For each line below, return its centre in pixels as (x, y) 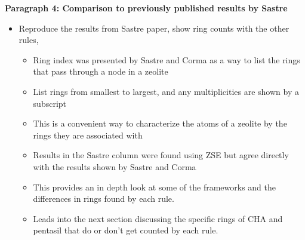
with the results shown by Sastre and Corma (115, 166)
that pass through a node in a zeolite (101, 71)
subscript (50, 103)
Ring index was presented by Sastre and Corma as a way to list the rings (167, 59)
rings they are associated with (88, 135)
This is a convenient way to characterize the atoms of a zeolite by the (160, 123)
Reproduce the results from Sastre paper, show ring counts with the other (154, 28)
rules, (29, 40)
